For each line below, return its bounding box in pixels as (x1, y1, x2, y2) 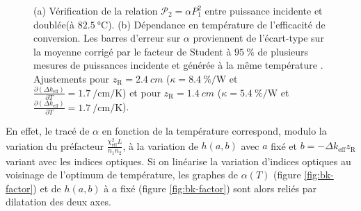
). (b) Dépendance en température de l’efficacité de (108, 17, 326, 31)
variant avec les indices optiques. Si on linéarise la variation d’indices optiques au (6, 153, 351, 168)
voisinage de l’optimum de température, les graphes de (6, 167, 238, 182)
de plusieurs (257, 44, 309, 58)
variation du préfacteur (6, 138, 104, 153)
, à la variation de (122, 138, 198, 153)
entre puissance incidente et (204, 3, 323, 17)
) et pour (122, 85, 161, 99)
